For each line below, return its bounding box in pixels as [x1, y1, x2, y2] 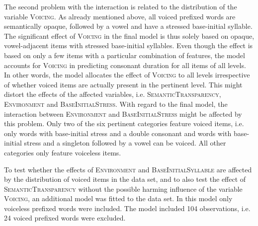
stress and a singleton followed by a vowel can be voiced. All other [24, 138, 226, 148]
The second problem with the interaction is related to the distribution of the [4, 1, 237, 11]
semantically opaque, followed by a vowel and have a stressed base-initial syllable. [4, 21, 253, 31]
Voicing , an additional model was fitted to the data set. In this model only [4, 193, 233, 204]
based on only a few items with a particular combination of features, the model [4, 50, 245, 60]
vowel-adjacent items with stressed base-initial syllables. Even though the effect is [4, 40, 253, 51]
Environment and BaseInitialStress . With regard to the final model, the [4, 98, 228, 109]
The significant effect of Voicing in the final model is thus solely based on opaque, [4, 30, 255, 41]
